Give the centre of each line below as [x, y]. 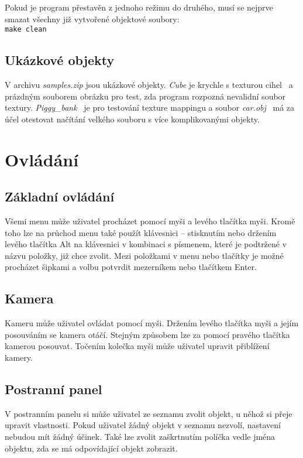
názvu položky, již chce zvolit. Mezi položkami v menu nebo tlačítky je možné [144, 255]
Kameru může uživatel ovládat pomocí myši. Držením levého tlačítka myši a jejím [152, 323]
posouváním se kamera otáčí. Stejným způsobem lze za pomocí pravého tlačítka [147, 334]
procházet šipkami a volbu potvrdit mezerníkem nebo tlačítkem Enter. [131, 267]
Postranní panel [54, 389]
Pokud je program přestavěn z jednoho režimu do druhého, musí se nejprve [139, 7]
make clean [26, 30]
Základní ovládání [60, 196]
